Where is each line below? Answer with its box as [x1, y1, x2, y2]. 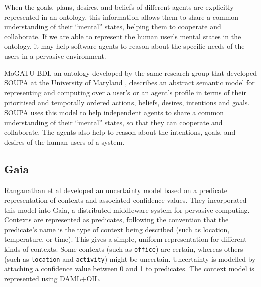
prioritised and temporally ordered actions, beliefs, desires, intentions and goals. [4, 97, 250, 108]
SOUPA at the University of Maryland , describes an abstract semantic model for [4, 77, 255, 88]
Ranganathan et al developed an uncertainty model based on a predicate [4, 184, 227, 195]
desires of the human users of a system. [4, 136, 125, 147]
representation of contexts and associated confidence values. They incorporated [4, 195, 247, 205]
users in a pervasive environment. [4, 50, 106, 61]
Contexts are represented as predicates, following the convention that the [4, 214, 229, 225]
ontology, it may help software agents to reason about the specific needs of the [4, 41, 245, 51]
